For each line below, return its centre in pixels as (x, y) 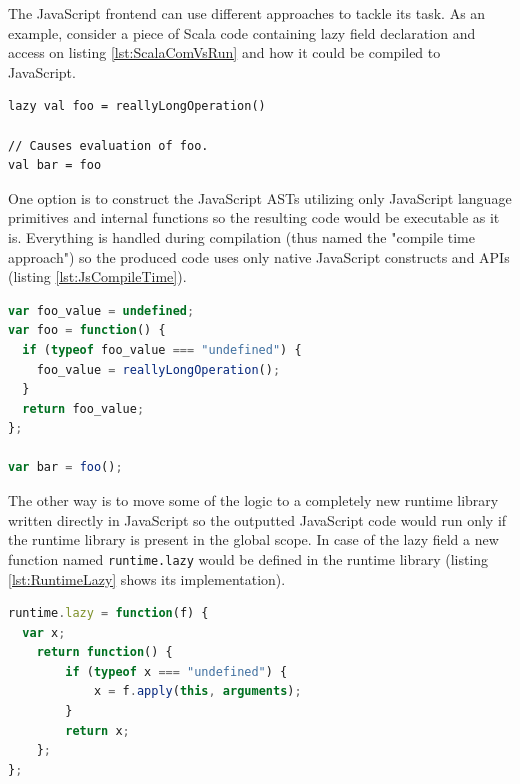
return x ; (97, 730)
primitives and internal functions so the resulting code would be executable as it (254, 217)
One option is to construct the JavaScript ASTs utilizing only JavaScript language (260, 197)
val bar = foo (55, 165)
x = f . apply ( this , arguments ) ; (197, 691)
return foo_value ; (83, 408)
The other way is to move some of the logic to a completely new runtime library (253, 500)
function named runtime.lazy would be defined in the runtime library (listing (248, 558)
